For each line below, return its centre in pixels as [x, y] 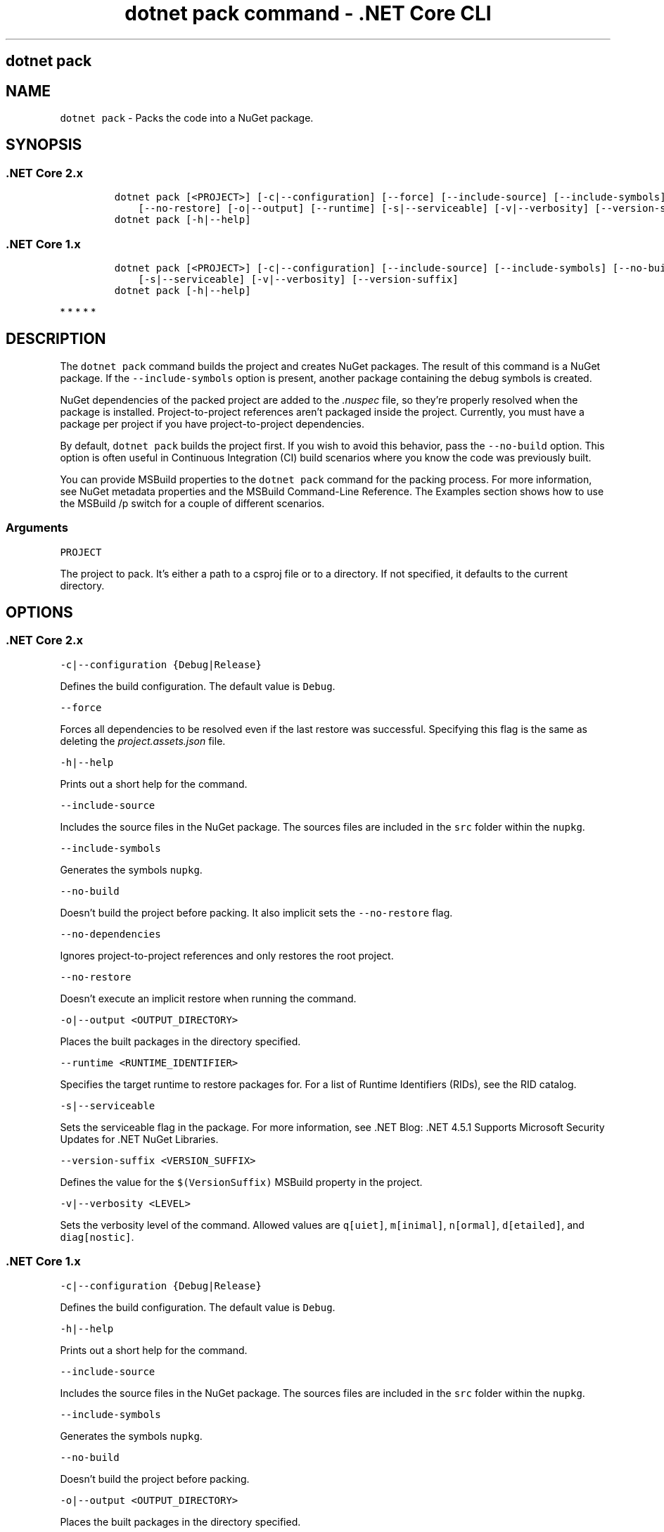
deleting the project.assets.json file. [143, 741]
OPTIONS [39, 612]
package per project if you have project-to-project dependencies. [212, 423]
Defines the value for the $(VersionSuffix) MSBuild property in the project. [241, 1182]
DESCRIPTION [56, 339]
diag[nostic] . [97, 1237]
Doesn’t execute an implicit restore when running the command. [208, 998]
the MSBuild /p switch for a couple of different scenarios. [192, 503]
